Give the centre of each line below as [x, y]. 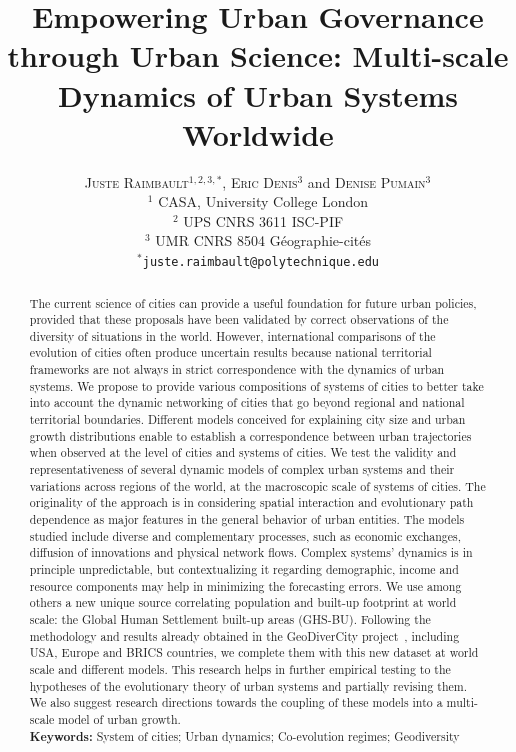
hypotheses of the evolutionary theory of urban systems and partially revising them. [248, 685]
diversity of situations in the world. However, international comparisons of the [232, 335]
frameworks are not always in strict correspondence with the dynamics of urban [237, 369]
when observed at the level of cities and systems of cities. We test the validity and [243, 452]
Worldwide [258, 133]
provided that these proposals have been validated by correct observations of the [239, 319]
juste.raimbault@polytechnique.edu [260, 262]
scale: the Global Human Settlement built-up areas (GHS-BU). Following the [230, 618]
